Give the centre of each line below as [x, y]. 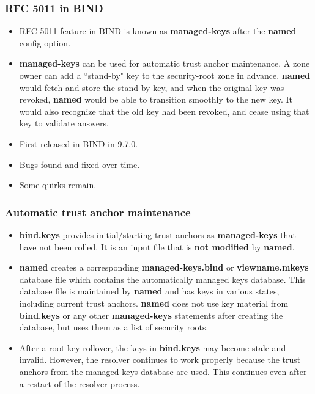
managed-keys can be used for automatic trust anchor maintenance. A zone [165, 63]
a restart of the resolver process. [80, 383]
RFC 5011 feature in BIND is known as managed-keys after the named [158, 31]
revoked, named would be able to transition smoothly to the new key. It [156, 99]
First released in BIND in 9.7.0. [79, 143]
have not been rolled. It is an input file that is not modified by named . [157, 246]
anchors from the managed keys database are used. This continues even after [163, 371]
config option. [45, 42]
